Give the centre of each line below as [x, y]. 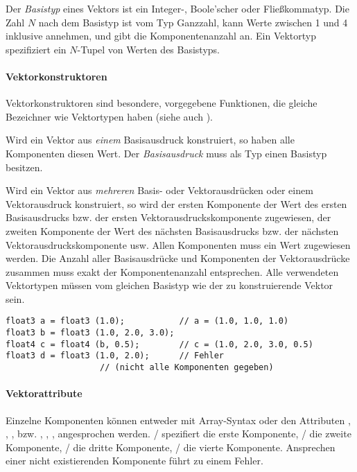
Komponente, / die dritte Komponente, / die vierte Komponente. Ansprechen [171, 447]
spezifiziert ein [36, 49]
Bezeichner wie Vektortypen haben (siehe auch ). [109, 116]
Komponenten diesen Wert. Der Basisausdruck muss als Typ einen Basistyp [166, 153]
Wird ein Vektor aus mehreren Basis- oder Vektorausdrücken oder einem [159, 190]
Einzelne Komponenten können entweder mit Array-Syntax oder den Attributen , [178, 420]
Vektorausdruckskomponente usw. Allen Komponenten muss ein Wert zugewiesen [178, 244]
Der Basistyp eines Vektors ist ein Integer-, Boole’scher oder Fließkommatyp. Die [177, 8]
